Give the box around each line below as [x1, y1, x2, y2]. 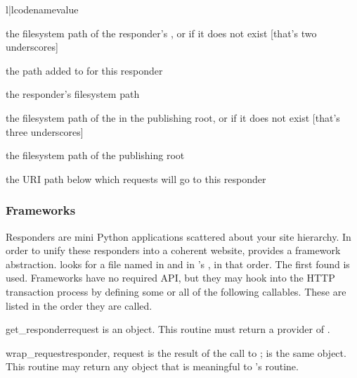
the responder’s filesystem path [6, 87, 140, 101]
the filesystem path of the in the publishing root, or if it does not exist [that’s [6, 110, 340, 125]
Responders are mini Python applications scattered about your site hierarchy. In [6, 229, 351, 244]
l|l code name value [6, 2, 79, 16]
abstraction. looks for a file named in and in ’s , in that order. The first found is [6, 256, 350, 271]
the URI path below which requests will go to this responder [6, 171, 266, 186]
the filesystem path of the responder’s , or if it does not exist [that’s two [6, 25, 317, 40]
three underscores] [6, 124, 84, 139]
